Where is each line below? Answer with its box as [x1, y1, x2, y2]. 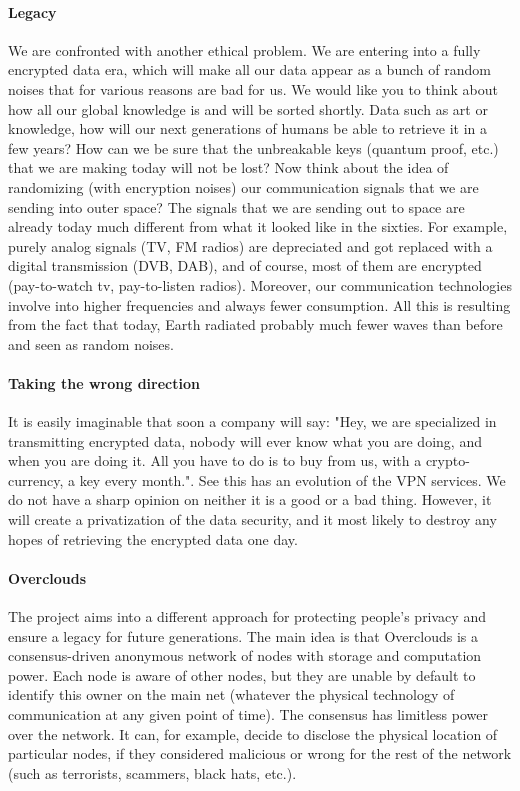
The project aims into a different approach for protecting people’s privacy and [8, 606, 486, 627]
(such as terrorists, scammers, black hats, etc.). [8, 762, 297, 783]
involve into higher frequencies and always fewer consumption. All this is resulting [8, 294, 511, 315]
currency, [8, 469, 64, 490]
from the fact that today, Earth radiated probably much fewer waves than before [8, 314, 503, 335]
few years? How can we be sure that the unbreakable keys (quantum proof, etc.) [8, 137, 499, 158]
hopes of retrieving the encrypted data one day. [8, 528, 298, 549]
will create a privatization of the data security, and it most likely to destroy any [8, 509, 497, 530]
